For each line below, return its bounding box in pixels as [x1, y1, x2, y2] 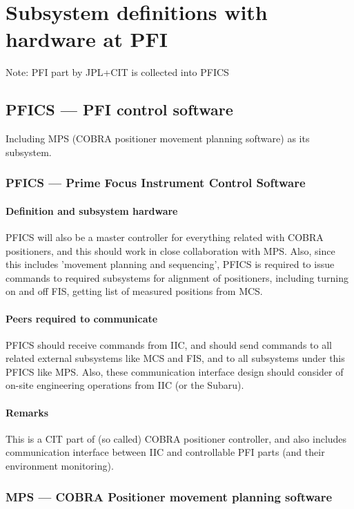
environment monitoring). [6, 459, 114, 473]
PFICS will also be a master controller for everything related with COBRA [6, 229, 324, 244]
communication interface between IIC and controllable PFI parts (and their [6, 445, 325, 459]
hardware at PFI [6, 25, 168, 53]
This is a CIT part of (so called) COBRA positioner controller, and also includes [6, 431, 347, 445]
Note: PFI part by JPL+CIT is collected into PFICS [6, 65, 229, 79]
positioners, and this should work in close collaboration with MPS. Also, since [6, 243, 335, 258]
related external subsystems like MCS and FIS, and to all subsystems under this [6, 351, 345, 365]
